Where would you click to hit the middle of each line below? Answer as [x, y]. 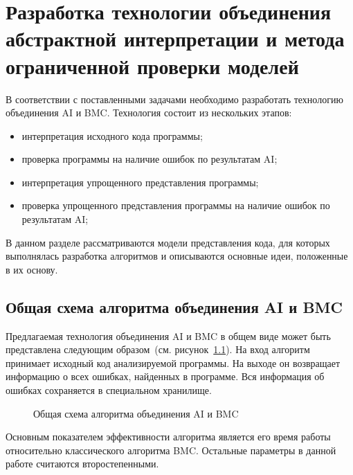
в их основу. [32, 269]
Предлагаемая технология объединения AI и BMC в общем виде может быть [168, 335]
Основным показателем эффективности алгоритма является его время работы [168, 437]
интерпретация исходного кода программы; [112, 135]
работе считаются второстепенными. [82, 464]
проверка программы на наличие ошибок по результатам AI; [150, 159]
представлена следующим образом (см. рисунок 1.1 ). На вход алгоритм [158, 349]
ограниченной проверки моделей [152, 65]
